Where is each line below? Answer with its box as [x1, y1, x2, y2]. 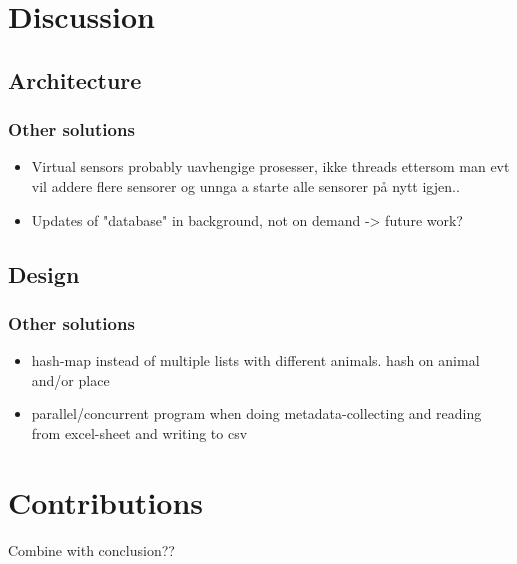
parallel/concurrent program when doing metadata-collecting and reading [31, 403, 482, 424]
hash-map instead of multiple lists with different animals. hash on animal [31, 350, 480, 371]
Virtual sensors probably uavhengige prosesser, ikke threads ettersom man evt [31, 156, 510, 177]
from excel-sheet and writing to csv [31, 422, 248, 443]
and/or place [31, 369, 110, 390]
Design [8, 258, 80, 289]
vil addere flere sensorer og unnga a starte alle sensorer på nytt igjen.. [31, 175, 460, 196]
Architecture [8, 64, 142, 95]
